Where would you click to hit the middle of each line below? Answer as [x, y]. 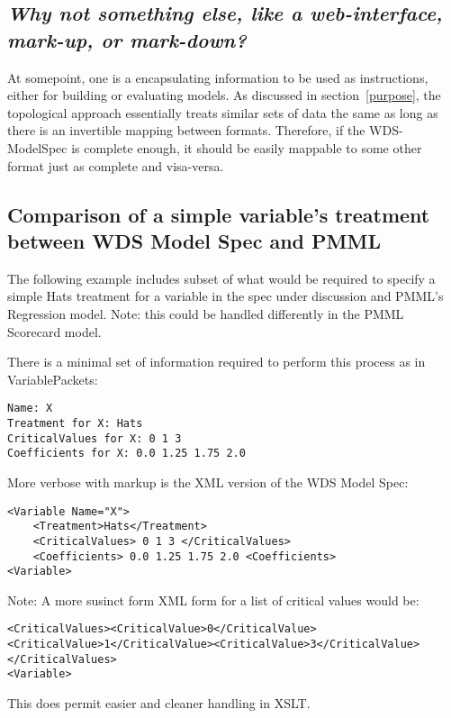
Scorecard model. [54, 331]
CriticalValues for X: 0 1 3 [95, 438]
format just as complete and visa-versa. [116, 165]
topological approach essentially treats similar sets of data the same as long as [223, 112]
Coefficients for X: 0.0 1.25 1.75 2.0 [126, 454]
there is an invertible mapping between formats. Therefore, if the [186, 130]
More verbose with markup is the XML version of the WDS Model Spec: [208, 482]
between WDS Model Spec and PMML [194, 240]
